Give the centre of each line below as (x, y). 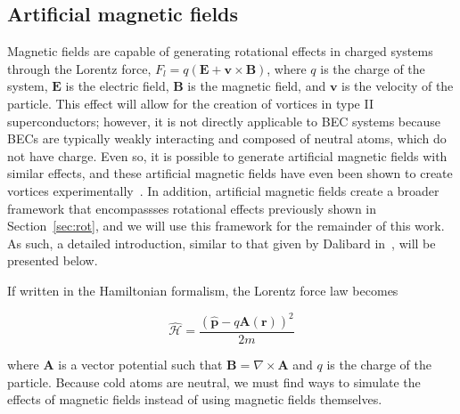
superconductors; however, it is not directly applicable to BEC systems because (224, 121)
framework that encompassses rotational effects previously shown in (192, 208)
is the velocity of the (398, 86)
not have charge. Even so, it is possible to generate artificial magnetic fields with (227, 155)
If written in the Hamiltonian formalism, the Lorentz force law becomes (203, 290)
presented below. (53, 260)
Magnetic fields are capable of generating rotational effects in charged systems (220, 51)
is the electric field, (117, 86)
